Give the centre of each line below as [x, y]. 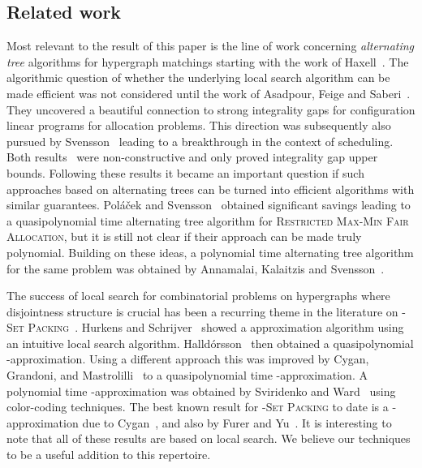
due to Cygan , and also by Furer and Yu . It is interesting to [237, 422]
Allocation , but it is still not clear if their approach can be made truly [184, 236]
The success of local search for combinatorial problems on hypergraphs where [198, 296]
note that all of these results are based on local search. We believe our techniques [209, 438]
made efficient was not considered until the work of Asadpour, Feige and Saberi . [209, 93]
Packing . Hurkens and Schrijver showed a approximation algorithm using [216, 327]
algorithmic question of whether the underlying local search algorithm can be [198, 77]
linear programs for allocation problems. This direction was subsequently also [199, 125]
